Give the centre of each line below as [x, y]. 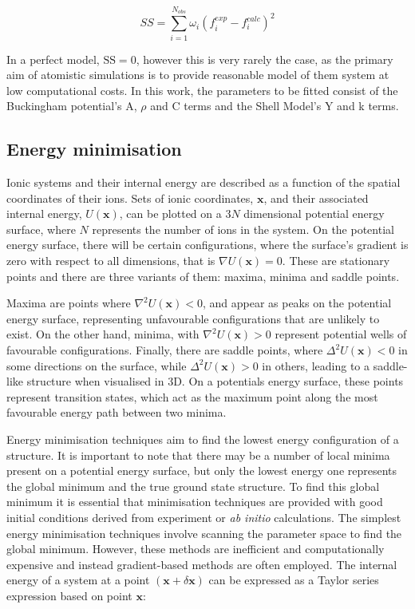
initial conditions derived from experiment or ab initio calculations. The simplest [204, 517]
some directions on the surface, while [97, 365]
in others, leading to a [316, 365]
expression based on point [69, 595]
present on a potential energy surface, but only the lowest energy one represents [202, 471]
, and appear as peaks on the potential [297, 303]
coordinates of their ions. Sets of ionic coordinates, [130, 198]
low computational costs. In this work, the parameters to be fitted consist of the [202, 90]
